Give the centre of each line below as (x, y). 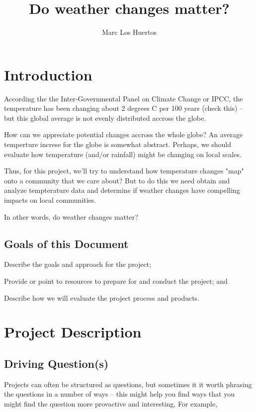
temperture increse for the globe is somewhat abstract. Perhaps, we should (118, 144)
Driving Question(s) (56, 363)
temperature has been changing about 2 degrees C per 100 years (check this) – (124, 108)
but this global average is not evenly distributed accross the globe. (105, 118)
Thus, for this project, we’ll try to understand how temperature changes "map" (124, 171)
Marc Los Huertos (129, 32)
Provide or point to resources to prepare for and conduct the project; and (116, 281)
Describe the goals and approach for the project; (78, 264)
